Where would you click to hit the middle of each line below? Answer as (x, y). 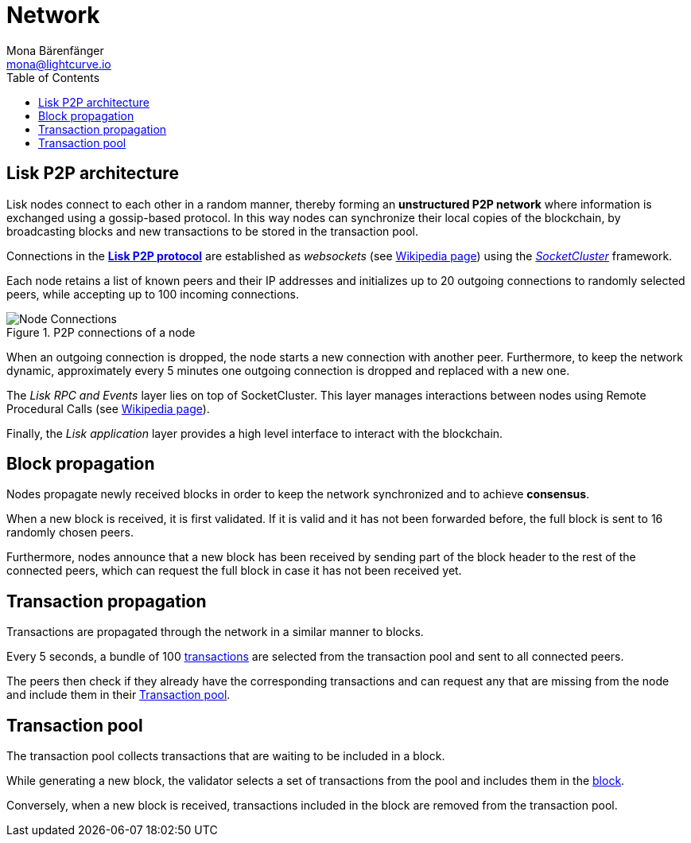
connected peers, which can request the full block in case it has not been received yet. (234, 571)
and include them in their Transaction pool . (118, 695)
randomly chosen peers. (70, 533)
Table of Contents (53, 77)
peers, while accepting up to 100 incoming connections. (153, 294)
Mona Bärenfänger (55, 50)
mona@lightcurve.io (59, 64)
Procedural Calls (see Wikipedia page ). (108, 408)
